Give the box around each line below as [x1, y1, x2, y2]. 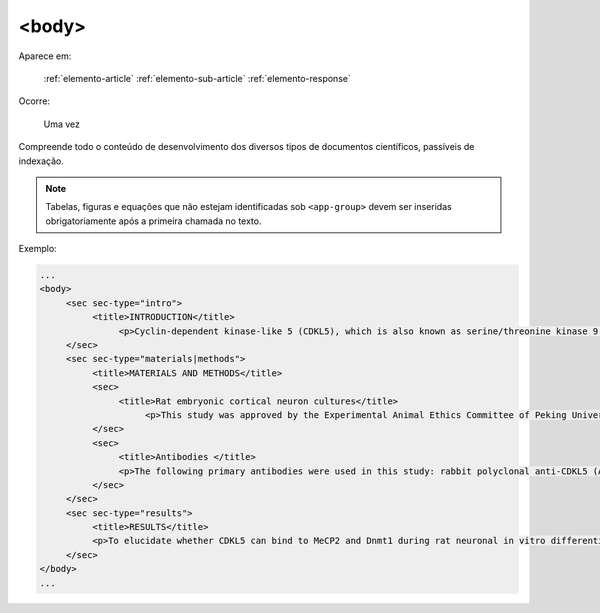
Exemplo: [18, 243, 57, 255]
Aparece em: [18, 50, 72, 62]
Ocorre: [18, 95, 50, 107]
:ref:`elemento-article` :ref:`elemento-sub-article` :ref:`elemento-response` [43, 72, 352, 84]
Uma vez [43, 118, 80, 130]
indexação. [18, 155, 65, 167]
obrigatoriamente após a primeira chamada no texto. [45, 215, 262, 227]
